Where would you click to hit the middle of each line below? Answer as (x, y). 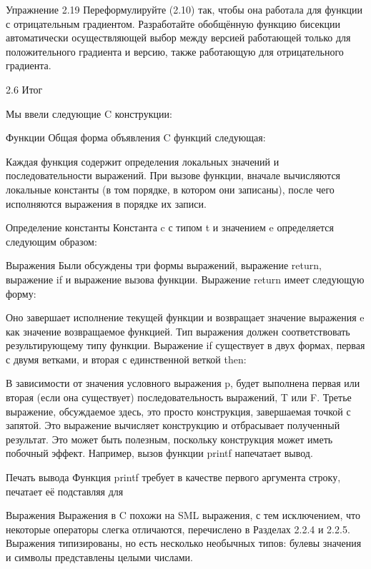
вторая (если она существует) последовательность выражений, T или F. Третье (179, 397)
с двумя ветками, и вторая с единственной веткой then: (126, 359)
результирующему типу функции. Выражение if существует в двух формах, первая (185, 345)
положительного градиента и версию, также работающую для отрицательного (175, 51)
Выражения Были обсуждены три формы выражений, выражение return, (164, 265)
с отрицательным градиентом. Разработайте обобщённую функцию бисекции (173, 23)
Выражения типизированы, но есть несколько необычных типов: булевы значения (184, 543)
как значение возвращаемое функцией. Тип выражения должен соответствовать (178, 331)
